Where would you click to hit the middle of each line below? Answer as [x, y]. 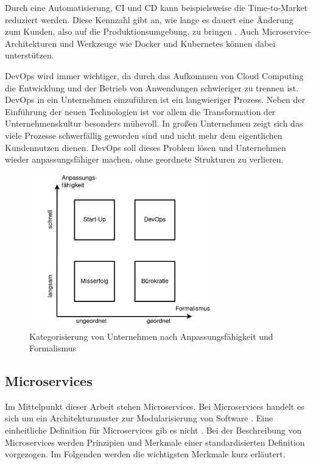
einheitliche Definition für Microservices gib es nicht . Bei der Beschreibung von [153, 430]
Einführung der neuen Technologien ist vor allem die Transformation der [140, 111]
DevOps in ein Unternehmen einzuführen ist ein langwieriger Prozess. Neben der [155, 100]
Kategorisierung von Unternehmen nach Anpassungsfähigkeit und [151, 336]
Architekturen [31, 43]
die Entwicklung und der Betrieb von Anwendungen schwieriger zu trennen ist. [152, 87]
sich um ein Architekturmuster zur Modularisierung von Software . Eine [139, 418]
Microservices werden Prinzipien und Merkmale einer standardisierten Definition [155, 442]
